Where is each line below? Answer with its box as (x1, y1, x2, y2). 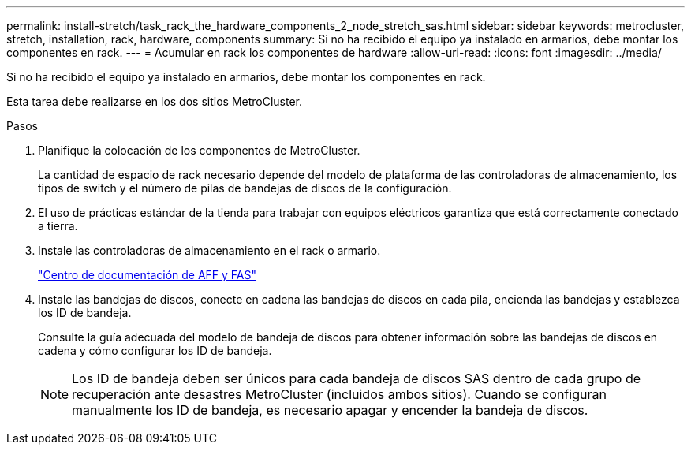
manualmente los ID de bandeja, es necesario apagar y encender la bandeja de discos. (72, 402, 588, 418)
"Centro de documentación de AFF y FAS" (38, 268, 257, 281)
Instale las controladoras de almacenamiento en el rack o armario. (38, 244, 381, 257)
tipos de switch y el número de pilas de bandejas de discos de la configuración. (38, 181, 452, 195)
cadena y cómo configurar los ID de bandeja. (38, 344, 272, 357)
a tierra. (38, 219, 78, 233)
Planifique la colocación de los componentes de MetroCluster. (38, 143, 360, 157)
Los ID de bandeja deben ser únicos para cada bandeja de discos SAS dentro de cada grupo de (72, 371, 641, 386)
